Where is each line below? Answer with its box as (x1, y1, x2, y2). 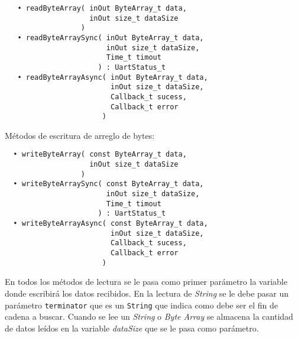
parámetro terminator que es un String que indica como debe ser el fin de (5, 298, 278, 311)
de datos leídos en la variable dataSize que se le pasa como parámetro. (5, 321, 259, 334)
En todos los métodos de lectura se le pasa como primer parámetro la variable (5, 275, 287, 288)
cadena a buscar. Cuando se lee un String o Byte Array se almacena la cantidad (5, 310, 293, 323)
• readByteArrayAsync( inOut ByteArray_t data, (17, 73, 208, 82)
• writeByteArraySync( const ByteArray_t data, (13, 180, 204, 188)
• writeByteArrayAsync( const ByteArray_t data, (13, 219, 208, 228)
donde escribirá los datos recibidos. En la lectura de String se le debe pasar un (5, 287, 289, 299)
